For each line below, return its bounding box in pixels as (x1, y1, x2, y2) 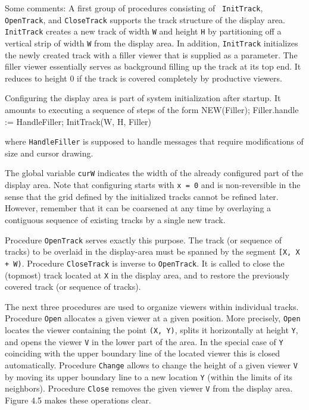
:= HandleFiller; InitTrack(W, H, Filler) (5, 115, 151, 127)
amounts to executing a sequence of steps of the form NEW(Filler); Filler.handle (5, 104, 299, 115)
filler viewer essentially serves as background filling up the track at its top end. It (5, 60, 301, 73)
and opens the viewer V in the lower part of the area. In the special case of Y (5, 335, 283, 348)
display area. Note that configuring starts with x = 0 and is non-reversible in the (5, 179, 301, 191)
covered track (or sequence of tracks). (5, 280, 141, 293)
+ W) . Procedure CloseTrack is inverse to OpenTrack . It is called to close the (5, 256, 285, 269)
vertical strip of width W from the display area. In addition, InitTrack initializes (5, 36, 298, 49)
